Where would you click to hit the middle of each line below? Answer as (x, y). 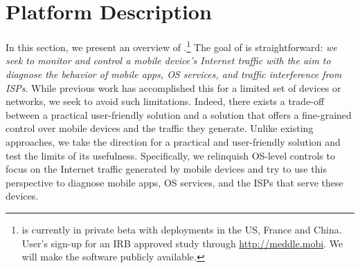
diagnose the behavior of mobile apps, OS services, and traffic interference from (174, 74)
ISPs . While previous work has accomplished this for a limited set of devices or (173, 87)
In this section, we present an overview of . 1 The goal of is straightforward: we (171, 46)
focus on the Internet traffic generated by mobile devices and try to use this (166, 169)
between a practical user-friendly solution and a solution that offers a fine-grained (179, 114)
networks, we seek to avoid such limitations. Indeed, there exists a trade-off (165, 101)
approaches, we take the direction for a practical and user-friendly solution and (173, 141)
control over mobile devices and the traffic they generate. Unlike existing (160, 128)
